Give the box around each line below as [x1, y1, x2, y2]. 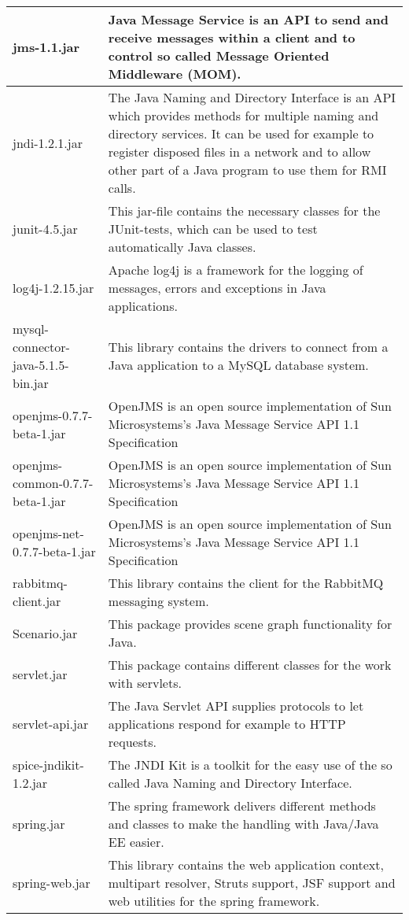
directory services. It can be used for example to [108, 124, 374, 142]
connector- [13, 338, 70, 356]
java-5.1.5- [13, 356, 69, 374]
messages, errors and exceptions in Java [108, 279, 326, 297]
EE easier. [108, 833, 164, 851]
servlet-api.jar [13, 715, 89, 733]
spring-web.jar [13, 874, 90, 892]
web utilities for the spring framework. [108, 892, 320, 910]
